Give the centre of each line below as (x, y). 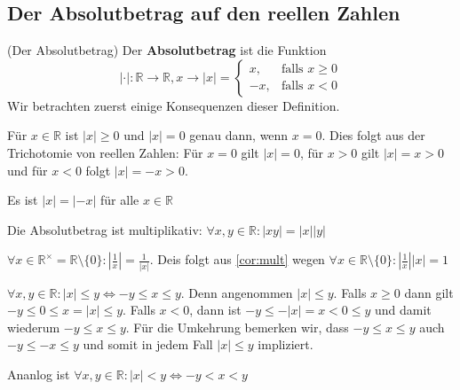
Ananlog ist (39, 374)
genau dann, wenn (239, 135)
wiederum (34, 327)
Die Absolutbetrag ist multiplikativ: (105, 229)
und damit (403, 310)
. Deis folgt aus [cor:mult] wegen (237, 259)
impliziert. (286, 344)
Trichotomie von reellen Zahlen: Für (105, 152)
